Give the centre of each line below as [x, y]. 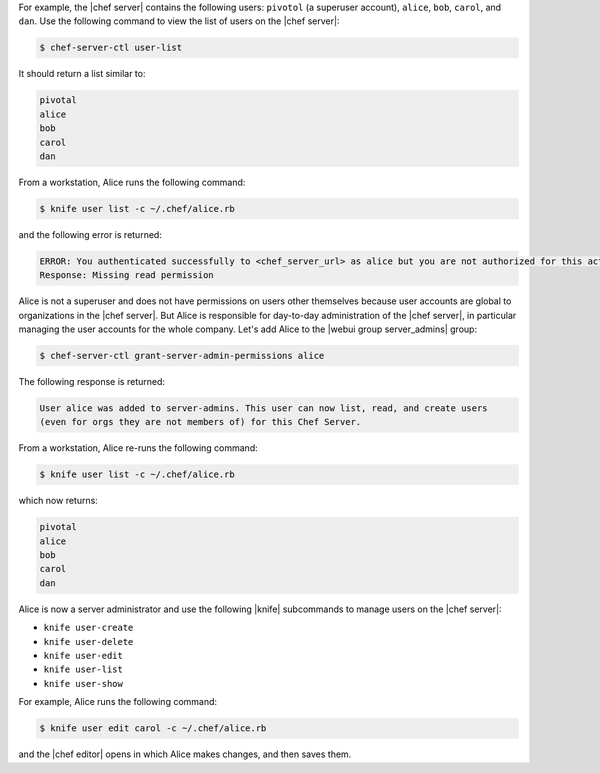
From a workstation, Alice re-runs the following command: [138, 448]
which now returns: [58, 501]
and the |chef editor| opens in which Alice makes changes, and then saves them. [185, 754]
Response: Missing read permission [126, 275]
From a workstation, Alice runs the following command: [132, 182]
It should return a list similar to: [82, 74]
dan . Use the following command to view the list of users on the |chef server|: [179, 21]
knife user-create [88, 628]
